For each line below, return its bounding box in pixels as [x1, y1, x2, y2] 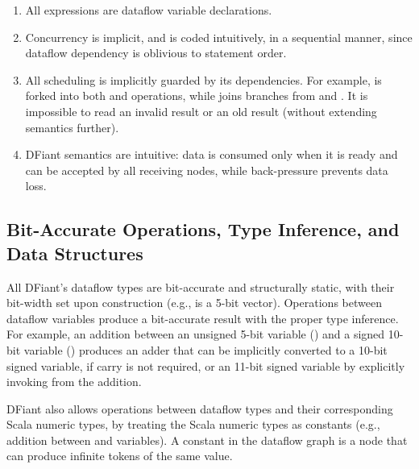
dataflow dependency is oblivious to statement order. [25, 44, 287, 61]
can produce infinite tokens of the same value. [6, 447, 233, 464]
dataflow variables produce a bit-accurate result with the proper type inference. [6, 309, 399, 326]
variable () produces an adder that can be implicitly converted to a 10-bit [23, 341, 388, 358]
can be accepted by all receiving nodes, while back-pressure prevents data [25, 161, 388, 178]
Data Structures [6, 240, 143, 265]
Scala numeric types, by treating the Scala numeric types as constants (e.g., [6, 416, 380, 433]
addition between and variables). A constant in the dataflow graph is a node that [6, 431, 408, 448]
